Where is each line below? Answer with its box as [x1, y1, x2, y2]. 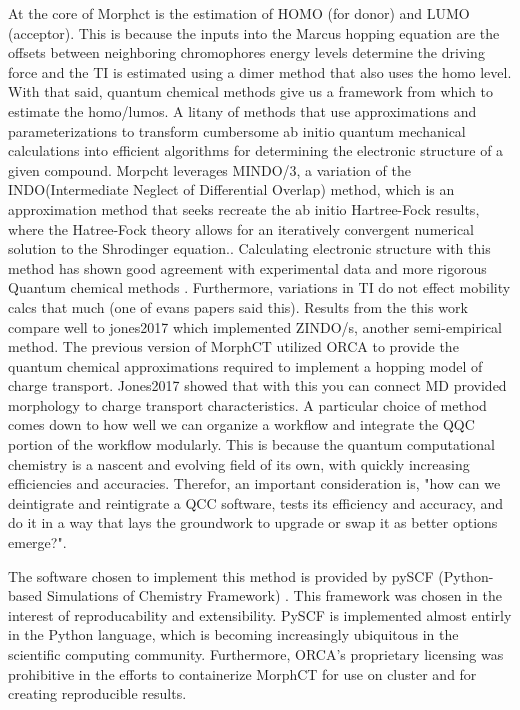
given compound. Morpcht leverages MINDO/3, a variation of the [8, 159, 411, 180]
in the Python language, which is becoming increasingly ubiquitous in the [8, 624, 459, 645]
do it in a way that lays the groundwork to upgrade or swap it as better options [8, 512, 498, 533]
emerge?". [8, 532, 67, 553]
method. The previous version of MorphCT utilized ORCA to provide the [8, 336, 459, 357]
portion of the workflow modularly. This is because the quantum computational [8, 434, 495, 455]
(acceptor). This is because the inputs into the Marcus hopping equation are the [8, 22, 500, 43]
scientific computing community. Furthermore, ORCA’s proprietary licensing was [8, 644, 504, 664]
